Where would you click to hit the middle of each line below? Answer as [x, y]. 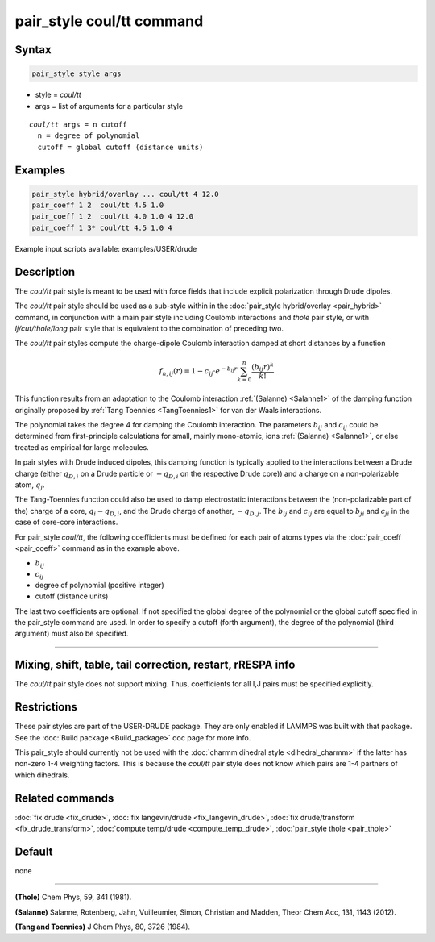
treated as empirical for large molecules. [82, 447]
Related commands [64, 798]
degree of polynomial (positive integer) [99, 585]
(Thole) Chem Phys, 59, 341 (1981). [73, 897]
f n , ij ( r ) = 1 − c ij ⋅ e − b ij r [198, 371]
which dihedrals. [42, 775]
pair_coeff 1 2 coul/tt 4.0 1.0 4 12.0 [112, 217]
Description [45, 271]
